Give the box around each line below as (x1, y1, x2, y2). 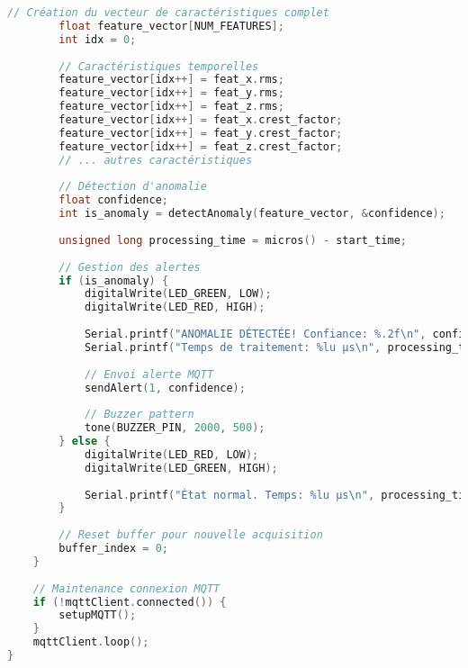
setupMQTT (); (58, 609, 137, 622)
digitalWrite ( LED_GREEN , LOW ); (84, 287, 272, 301)
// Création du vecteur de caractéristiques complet (7, 6, 329, 19)
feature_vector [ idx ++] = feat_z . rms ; (58, 100, 284, 113)
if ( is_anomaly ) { (58, 274, 169, 287)
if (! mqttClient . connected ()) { (32, 595, 227, 609)
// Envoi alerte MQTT (84, 367, 214, 381)
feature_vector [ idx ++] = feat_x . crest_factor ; (58, 113, 343, 126)
